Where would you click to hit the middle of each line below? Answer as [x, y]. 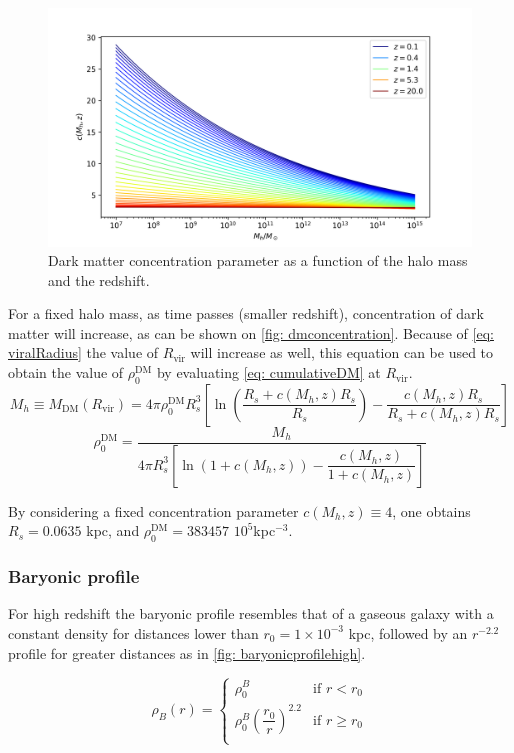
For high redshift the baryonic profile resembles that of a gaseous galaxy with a [251, 613]
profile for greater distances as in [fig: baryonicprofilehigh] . [187, 652]
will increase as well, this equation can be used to [342, 352]
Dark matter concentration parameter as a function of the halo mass [258, 260]
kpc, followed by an [408, 632]
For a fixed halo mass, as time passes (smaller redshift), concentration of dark [246, 313]
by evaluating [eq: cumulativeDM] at [268, 372]
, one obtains [431, 510]
